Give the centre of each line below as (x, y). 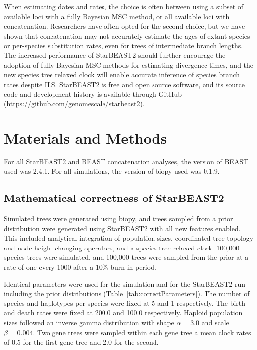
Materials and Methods (86, 137)
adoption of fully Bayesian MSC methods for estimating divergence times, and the (129, 65)
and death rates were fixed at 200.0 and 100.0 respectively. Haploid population (123, 313)
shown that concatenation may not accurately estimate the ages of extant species (127, 35)
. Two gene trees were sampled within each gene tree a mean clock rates (142, 332)
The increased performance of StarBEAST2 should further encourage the (115, 55)
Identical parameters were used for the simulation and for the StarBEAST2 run (125, 283)
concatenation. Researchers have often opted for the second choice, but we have (125, 26)
